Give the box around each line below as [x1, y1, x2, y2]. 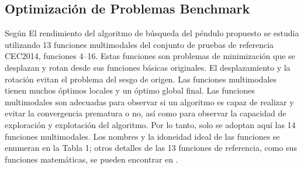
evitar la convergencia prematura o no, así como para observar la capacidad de [5, 107, 286, 119]
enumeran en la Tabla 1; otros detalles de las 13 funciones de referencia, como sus [5, 142, 297, 154]
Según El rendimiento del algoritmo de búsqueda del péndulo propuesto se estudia [5, 27, 299, 39]
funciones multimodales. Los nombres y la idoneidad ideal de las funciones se [5, 130, 280, 142]
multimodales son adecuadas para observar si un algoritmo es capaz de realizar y [5, 95, 294, 108]
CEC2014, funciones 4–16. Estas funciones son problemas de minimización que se [5, 50, 295, 62]
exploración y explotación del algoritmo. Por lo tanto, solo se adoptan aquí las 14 [5, 118, 296, 130]
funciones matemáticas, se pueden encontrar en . [5, 153, 178, 165]
